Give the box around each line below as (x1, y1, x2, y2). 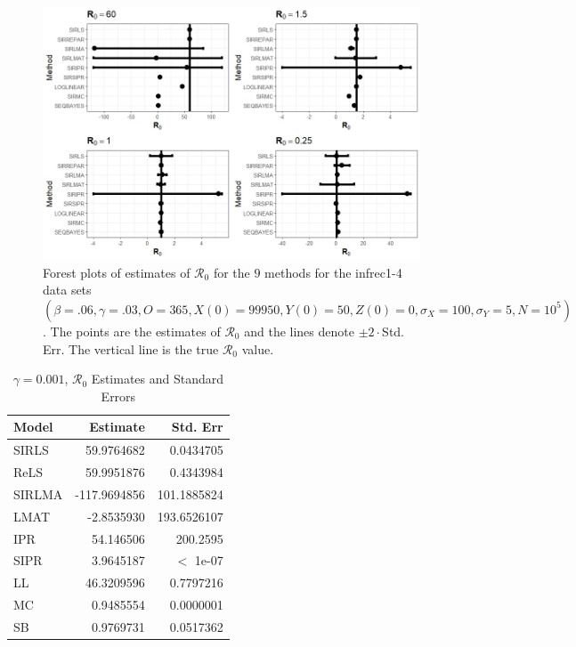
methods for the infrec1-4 (264, 263, 402, 281)
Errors (101, 386, 136, 405)
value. (241, 339, 274, 358)
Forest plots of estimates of (43, 263, 191, 281)
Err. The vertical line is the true (43, 339, 219, 358)
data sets (43, 280, 92, 299)
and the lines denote (244, 321, 354, 340)
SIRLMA (13, 484, 63, 503)
